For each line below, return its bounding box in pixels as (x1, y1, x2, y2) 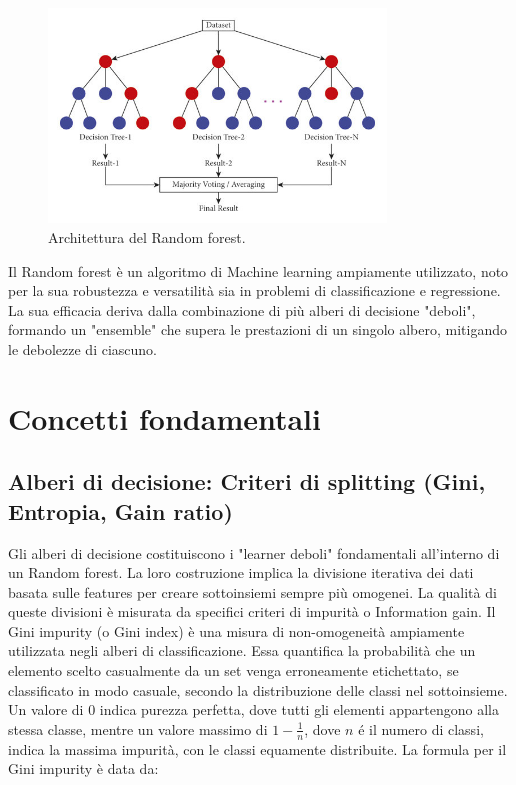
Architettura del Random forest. (48, 226, 246, 247)
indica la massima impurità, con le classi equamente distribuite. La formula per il (8, 738, 507, 759)
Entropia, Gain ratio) (8, 495, 233, 526)
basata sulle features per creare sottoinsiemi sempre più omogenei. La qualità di (8, 581, 497, 602)
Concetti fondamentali (8, 397, 321, 438)
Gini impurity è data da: (8, 758, 159, 779)
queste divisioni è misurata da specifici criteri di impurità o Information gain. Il (8, 601, 496, 622)
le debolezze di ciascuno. (8, 338, 158, 359)
